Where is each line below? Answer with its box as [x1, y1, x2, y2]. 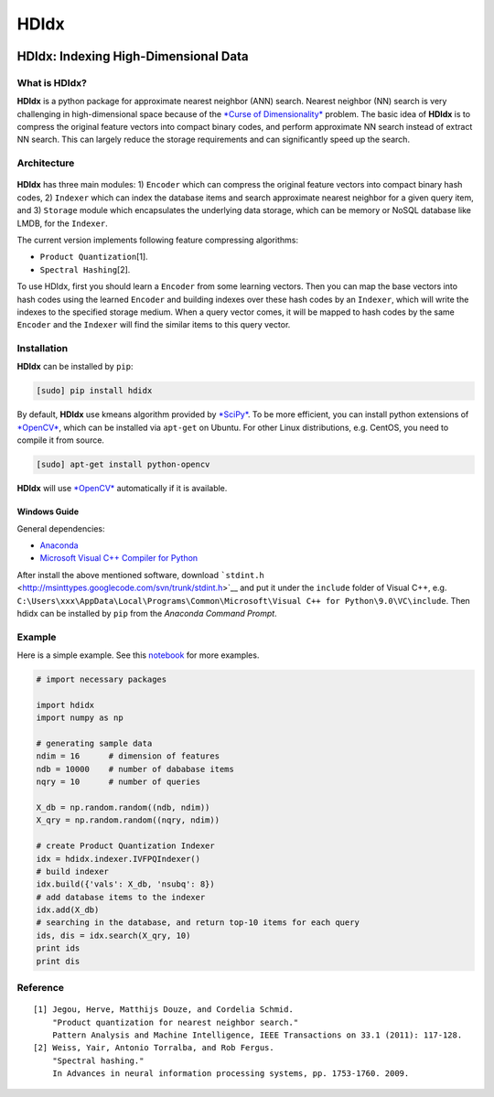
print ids [36, 943, 81, 953]
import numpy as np [36, 713, 123, 723]
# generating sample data [36, 738, 153, 749]
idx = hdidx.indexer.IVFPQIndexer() [36, 854, 201, 864]
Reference [16, 982, 64, 995]
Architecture [16, 156, 75, 169]
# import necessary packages [36, 674, 167, 685]
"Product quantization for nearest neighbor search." [51, 1016, 299, 1027]
